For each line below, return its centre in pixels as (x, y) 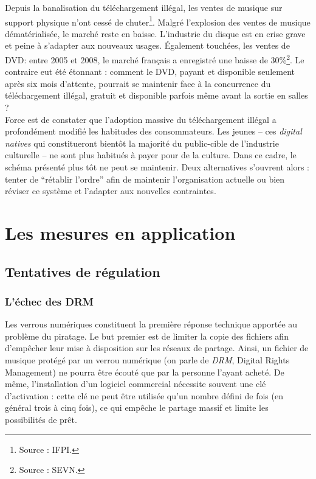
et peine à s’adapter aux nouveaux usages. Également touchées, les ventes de (147, 45)
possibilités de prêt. (41, 419)
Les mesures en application (120, 233)
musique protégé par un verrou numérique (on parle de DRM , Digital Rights (147, 359)
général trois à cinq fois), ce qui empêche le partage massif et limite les (137, 407)
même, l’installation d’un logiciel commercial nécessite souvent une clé (136, 384)
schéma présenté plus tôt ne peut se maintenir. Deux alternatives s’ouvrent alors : (157, 167)
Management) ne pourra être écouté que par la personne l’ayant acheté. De (145, 372)
